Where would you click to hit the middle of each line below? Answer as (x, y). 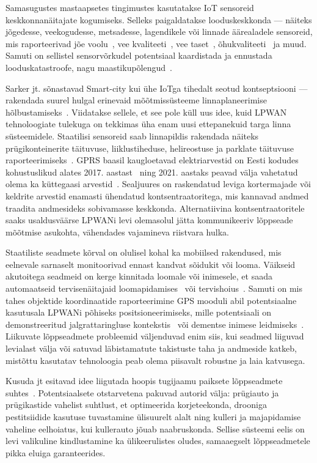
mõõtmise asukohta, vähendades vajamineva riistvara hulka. (117, 231)
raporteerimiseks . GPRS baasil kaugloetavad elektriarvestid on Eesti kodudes (152, 160)
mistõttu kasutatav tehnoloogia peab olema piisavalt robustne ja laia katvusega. (155, 360)
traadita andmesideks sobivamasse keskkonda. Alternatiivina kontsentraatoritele (155, 208)
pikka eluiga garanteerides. (56, 452)
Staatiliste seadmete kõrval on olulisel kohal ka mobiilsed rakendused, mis (144, 252)
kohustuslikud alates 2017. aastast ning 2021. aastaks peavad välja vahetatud (152, 172)
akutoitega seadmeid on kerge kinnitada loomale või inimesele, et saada (139, 276)
